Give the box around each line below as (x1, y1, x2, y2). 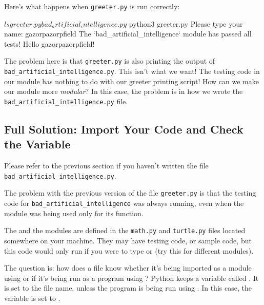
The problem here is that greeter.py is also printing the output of (4, 55, 215, 66)
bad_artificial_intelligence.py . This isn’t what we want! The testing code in (4, 66, 260, 77)
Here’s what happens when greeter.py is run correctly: (4, 1, 180, 11)
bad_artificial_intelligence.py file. (4, 96, 128, 106)
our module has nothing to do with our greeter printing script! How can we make (4, 75, 259, 86)
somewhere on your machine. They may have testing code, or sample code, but (4, 235, 252, 245)
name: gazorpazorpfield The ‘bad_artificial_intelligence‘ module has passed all (4, 28, 252, 39)
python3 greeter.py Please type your (129, 18, 243, 29)
